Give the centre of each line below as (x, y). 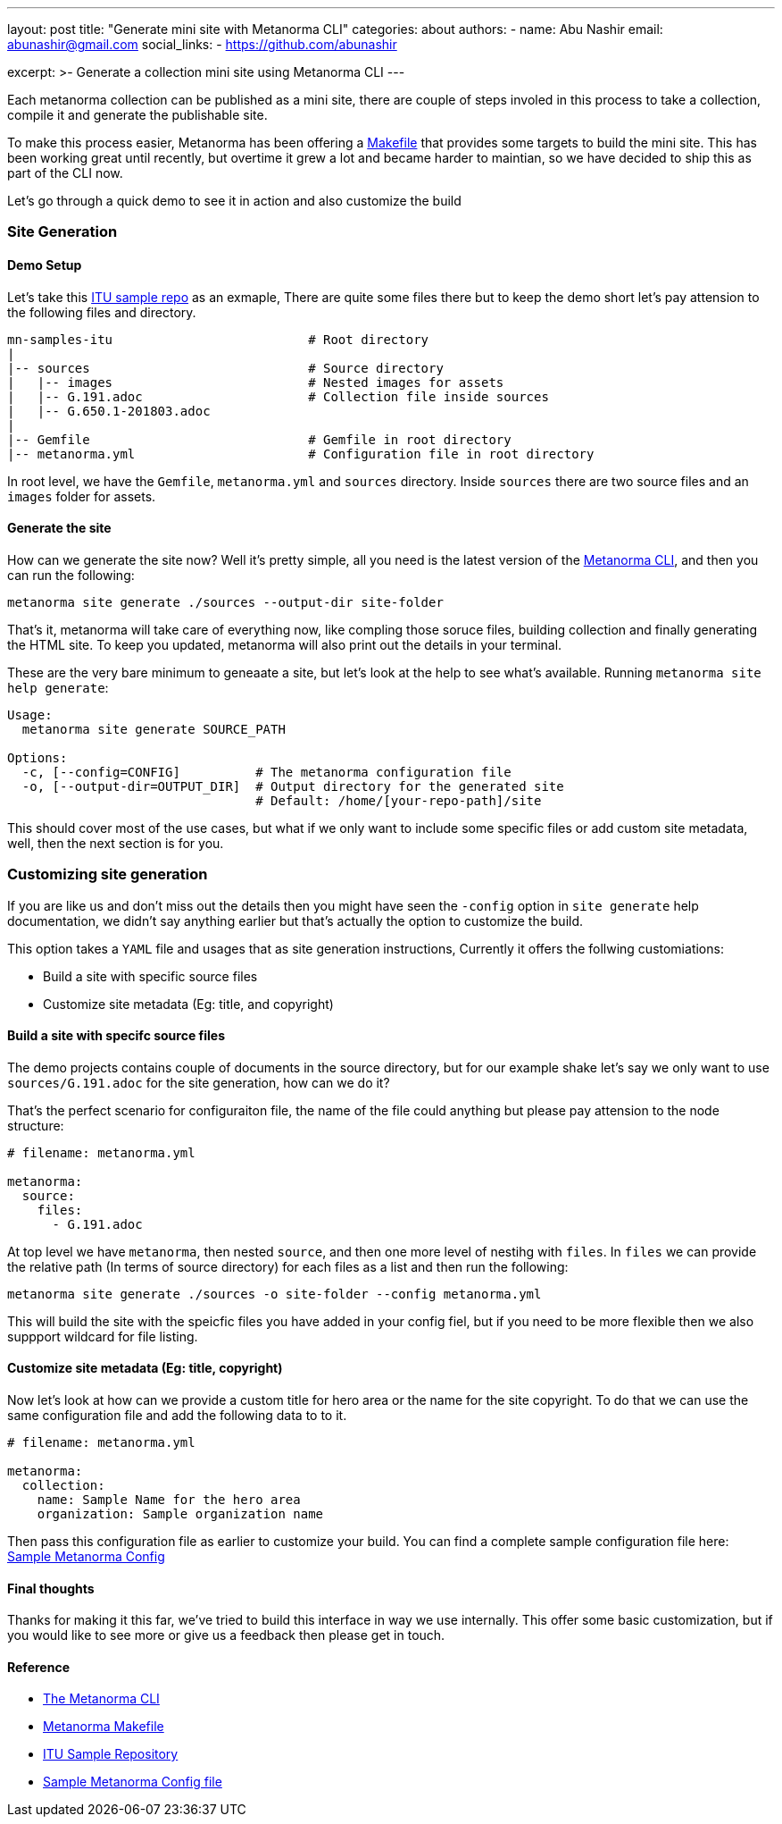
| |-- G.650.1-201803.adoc (109, 411)
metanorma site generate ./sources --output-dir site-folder (225, 602)
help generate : (58, 687)
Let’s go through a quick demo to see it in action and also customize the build (234, 201)
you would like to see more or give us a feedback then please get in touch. (226, 1635)
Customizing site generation (108, 874)
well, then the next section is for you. (116, 843)
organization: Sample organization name (180, 1514)
